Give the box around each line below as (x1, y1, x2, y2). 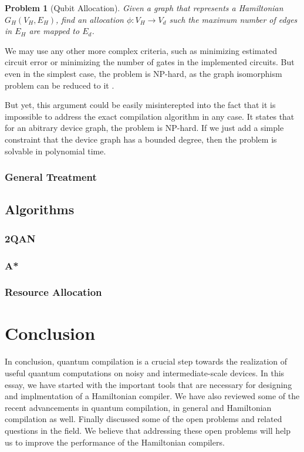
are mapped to (29, 25, 80, 37)
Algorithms (5, 200, 75, 218)
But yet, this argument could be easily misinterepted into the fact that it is (5, 99, 276, 111)
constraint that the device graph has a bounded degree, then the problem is (5, 133, 277, 145)
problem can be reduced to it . (5, 79, 114, 91)
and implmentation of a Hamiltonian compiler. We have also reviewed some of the (5, 390, 300, 402)
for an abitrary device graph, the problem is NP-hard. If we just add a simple (5, 122, 284, 134)
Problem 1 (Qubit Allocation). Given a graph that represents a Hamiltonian (5, 2, 283, 14)
